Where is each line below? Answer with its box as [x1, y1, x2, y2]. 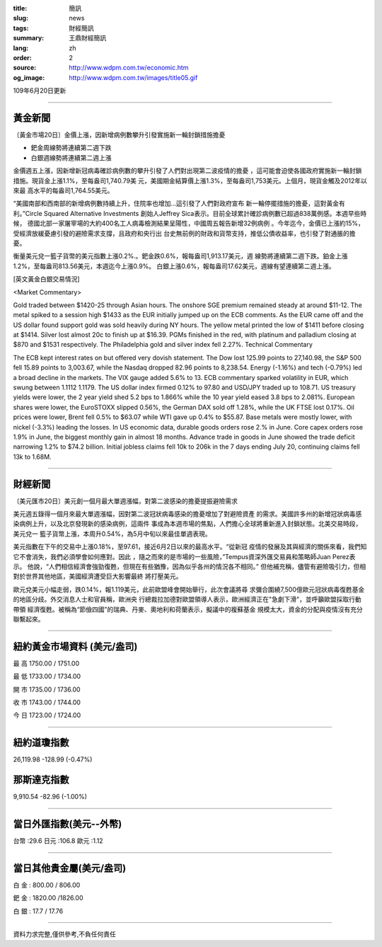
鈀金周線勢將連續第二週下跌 [30, 144, 112, 152]
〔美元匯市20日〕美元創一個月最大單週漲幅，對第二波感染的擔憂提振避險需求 [13, 496, 238, 505]
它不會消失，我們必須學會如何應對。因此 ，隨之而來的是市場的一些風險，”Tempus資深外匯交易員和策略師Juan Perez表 [13, 552, 356, 561]
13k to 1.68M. [13, 452, 52, 461]
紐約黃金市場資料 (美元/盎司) [13, 641, 138, 653]
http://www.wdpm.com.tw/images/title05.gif [69, 73, 198, 81]
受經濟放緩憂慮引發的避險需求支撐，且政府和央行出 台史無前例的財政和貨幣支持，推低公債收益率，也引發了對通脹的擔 [13, 229, 356, 237]
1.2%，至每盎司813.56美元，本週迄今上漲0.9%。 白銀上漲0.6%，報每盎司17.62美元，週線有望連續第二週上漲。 [13, 262, 335, 270]
